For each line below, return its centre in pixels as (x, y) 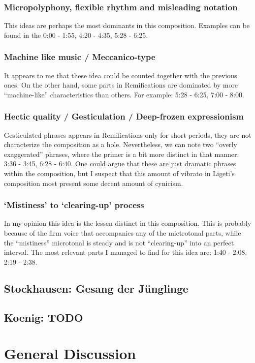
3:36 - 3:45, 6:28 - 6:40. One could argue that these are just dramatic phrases (120, 164)
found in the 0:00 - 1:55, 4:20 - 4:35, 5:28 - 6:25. (76, 35)
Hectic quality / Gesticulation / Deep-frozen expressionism (124, 116)
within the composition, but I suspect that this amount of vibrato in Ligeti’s (119, 173)
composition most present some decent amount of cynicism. (94, 183)
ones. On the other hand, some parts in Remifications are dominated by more (121, 85)
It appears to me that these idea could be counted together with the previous (121, 75)
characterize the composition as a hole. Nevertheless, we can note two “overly (121, 144)
